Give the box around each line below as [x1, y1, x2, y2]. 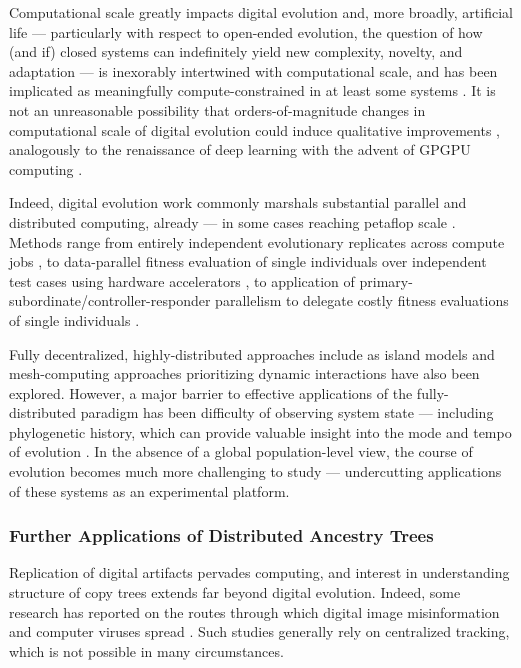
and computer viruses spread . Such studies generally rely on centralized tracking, [9, 621, 510, 642]
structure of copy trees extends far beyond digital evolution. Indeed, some [9, 582, 461, 603]
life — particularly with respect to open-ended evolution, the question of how [9, 21, 483, 42]
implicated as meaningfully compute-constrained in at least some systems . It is [9, 80, 496, 101]
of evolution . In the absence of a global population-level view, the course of [9, 441, 473, 462]
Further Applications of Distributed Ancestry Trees [9, 523, 434, 548]
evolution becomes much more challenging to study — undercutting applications [9, 461, 502, 482]
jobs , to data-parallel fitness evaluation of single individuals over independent [9, 251, 487, 272]
